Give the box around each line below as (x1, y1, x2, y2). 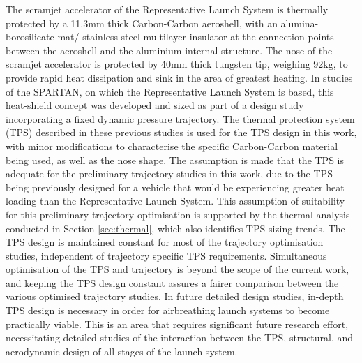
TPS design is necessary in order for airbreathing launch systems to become (6, 303, 330, 318)
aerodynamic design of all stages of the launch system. (6, 343, 238, 358)
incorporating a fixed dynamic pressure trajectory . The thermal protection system (6, 111, 355, 126)
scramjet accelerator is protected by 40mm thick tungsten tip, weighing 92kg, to (6, 57, 348, 71)
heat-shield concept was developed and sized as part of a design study (6, 98, 304, 112)
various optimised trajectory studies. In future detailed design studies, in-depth (6, 289, 344, 304)
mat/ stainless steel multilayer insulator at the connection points (57, 29, 334, 44)
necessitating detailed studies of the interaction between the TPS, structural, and (6, 330, 354, 345)
